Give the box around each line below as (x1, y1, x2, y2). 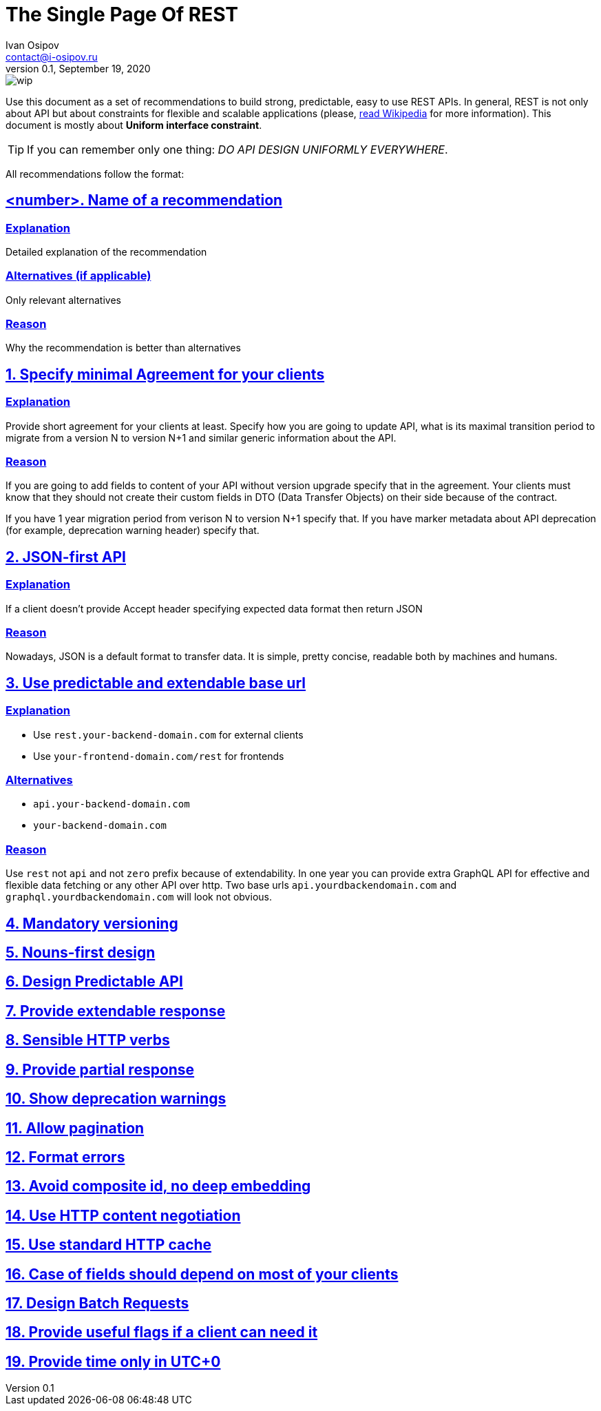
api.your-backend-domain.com (33, 799, 190, 810)
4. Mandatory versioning (6, 914, 178, 932)
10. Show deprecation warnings (6, 1090, 226, 1108)
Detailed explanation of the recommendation (6, 245, 207, 258)
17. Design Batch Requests (6, 1295, 189, 1312)
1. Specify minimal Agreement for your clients (6, 365, 325, 383)
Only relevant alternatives (6, 293, 121, 306)
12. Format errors (6, 1148, 125, 1166)
